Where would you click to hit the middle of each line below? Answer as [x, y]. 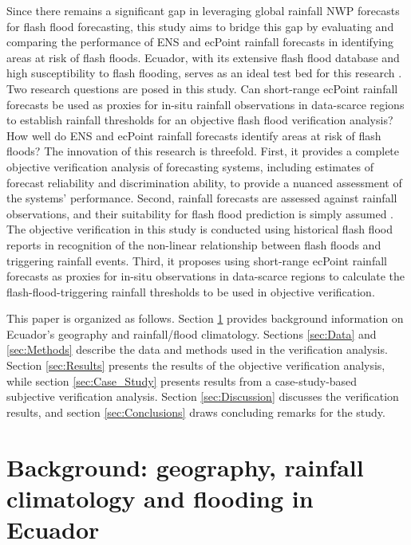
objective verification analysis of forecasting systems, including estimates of [190, 166]
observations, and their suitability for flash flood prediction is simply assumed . [200, 213]
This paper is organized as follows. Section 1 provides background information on [205, 318]
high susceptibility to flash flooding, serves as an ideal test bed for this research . [204, 73]
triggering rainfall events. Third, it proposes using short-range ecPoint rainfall [197, 260]
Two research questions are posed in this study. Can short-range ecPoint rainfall [202, 88]
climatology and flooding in [160, 498]
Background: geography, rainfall [185, 467]
